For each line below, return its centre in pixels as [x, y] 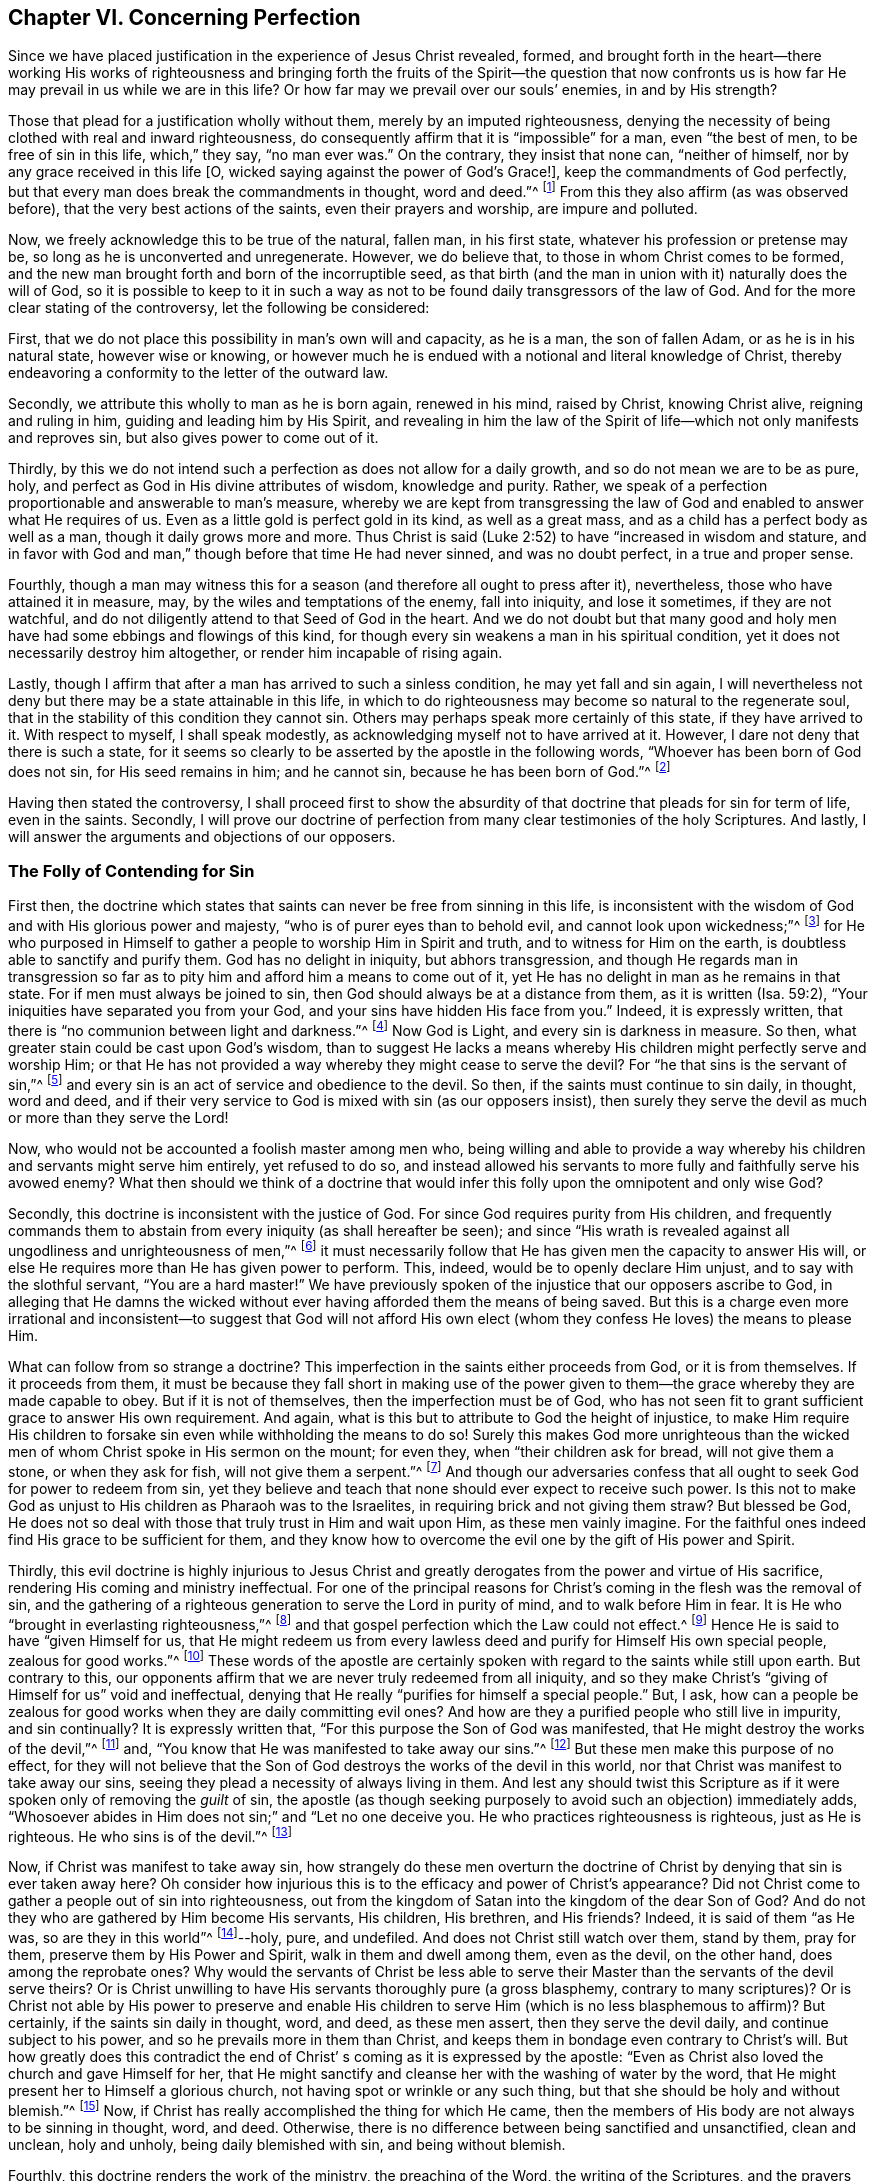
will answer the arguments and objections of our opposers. [202, 836]
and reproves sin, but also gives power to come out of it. [193, 438]
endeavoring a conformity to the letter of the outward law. [198, 373]
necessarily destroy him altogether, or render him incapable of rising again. [255, 653]
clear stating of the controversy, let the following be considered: [219, 308]
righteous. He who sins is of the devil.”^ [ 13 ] [150, 1834]
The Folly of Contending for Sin [131, 871]
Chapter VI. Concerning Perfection [184, 17]
